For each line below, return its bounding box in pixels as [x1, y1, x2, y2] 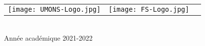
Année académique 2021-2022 [4, 32, 93, 43]
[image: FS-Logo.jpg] [108, 5, 189, 13]
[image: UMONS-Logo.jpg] [8, 5, 101, 13]
